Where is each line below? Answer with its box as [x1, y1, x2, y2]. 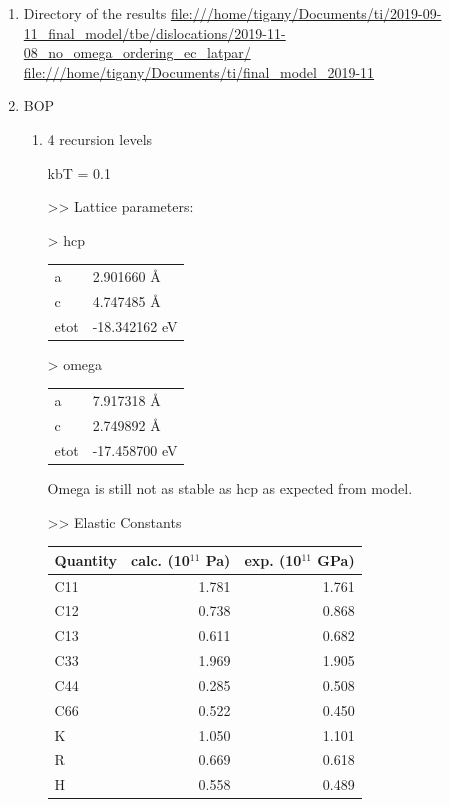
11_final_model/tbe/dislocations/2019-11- [23, 22, 286, 43]
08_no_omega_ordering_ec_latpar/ [23, 42, 251, 63]
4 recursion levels [47, 128, 153, 149]
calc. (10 [131, 549, 190, 570]
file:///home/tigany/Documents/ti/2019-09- [170, 3, 442, 23]
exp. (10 [244, 549, 302, 570]
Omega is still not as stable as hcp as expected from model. [47, 478, 413, 498]
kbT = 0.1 [47, 162, 111, 183]
